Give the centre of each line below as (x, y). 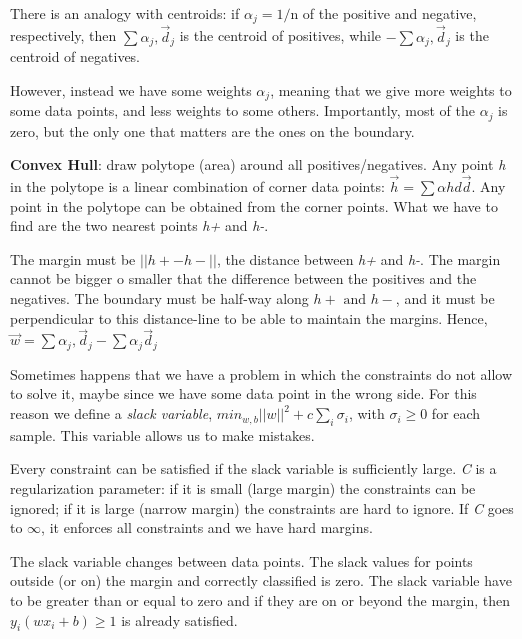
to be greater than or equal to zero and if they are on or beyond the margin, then (260, 600)
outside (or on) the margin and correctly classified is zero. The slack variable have (261, 580)
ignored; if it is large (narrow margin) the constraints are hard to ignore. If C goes (262, 507)
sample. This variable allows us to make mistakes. (162, 434)
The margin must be (73, 258)
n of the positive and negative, (383, 13)
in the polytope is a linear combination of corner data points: (197, 186)
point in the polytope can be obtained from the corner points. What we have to (254, 205)
